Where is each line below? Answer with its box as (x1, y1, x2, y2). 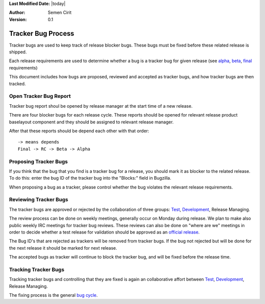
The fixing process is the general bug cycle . (9, 292, 98, 298)
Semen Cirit (48, 10, 72, 16)
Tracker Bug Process (9, 29, 75, 38)
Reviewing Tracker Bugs (9, 196, 68, 203)
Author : (9, 10, 26, 16)
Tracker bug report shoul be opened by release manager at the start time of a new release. (9, 103, 193, 109)
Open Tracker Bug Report (9, 93, 71, 100)
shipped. (9, 49, 27, 55)
